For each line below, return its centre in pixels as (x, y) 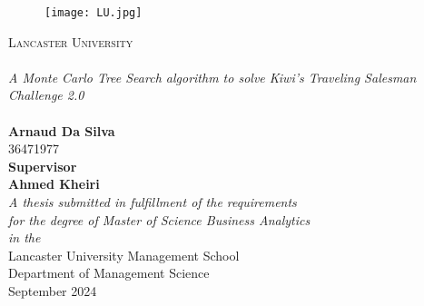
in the (25, 237)
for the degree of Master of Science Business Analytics (159, 219)
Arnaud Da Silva (62, 130)
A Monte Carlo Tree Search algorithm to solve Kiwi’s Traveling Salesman (212, 77)
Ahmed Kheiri (54, 184)
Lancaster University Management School (124, 255)
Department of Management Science (109, 273)
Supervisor (43, 166)
